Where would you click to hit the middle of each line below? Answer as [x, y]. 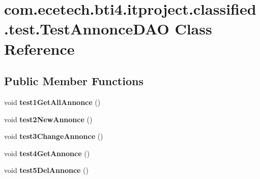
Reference [39, 48]
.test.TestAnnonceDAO [87, 29]
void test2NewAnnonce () [48, 119]
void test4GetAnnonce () [47, 153]
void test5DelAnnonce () [46, 170]
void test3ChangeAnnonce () [54, 136]
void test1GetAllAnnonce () [52, 102]
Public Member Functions [74, 81]
